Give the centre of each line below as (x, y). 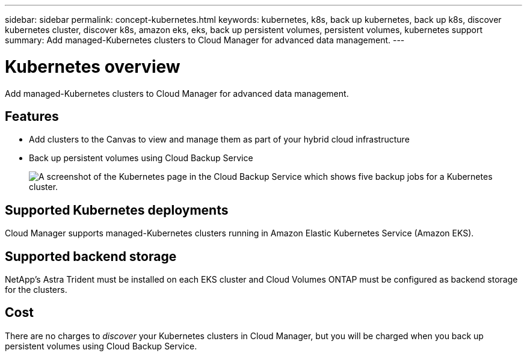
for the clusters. (36, 290)
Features (32, 116)
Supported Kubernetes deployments (117, 210)
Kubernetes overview (93, 66)
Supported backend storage (91, 256)
